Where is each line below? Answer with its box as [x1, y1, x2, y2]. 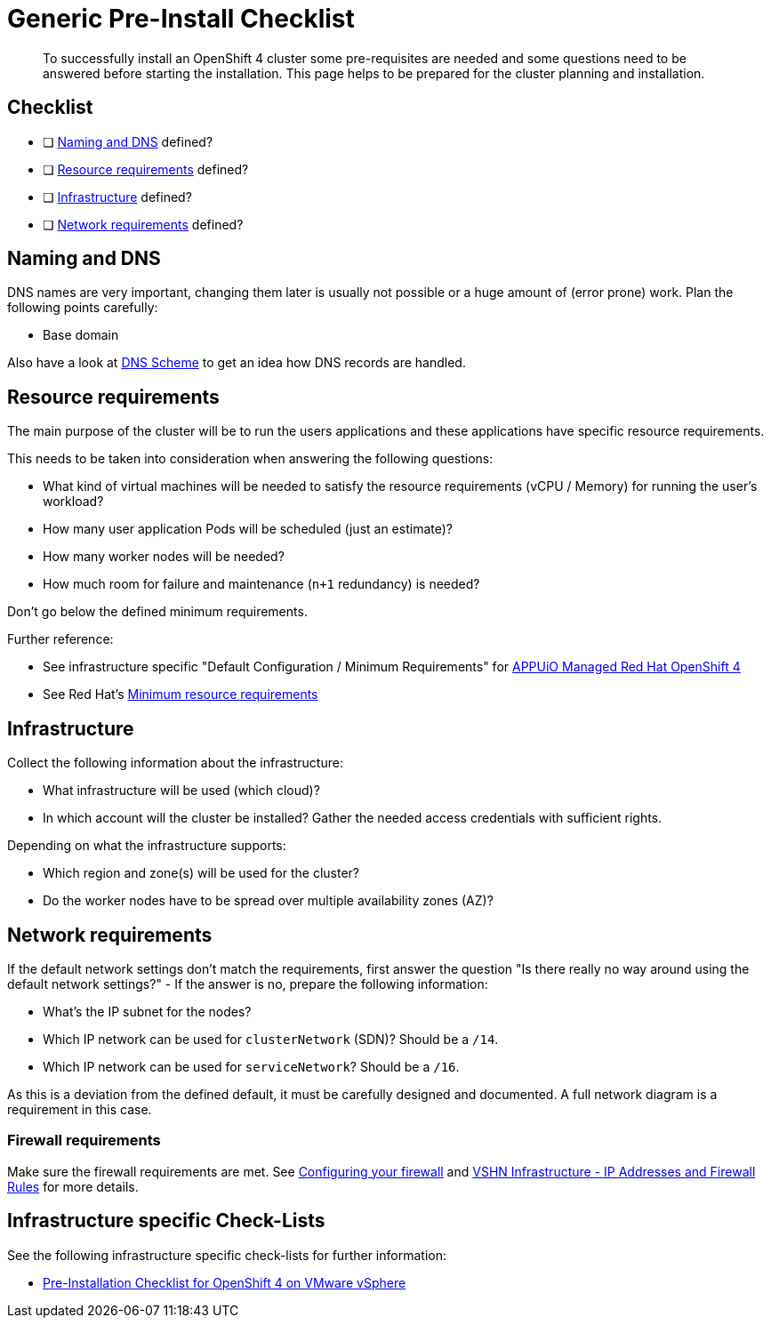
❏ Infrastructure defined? [43, 189, 192, 205]
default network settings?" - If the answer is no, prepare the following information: [7, 976, 488, 992]
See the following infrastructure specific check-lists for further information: [7, 1247, 446, 1263]
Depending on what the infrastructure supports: [7, 838, 286, 854]
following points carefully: [7, 300, 158, 316]
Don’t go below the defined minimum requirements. [7, 604, 308, 620]
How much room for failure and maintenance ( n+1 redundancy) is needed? [43, 576, 480, 592]
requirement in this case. [7, 1101, 152, 1117]
